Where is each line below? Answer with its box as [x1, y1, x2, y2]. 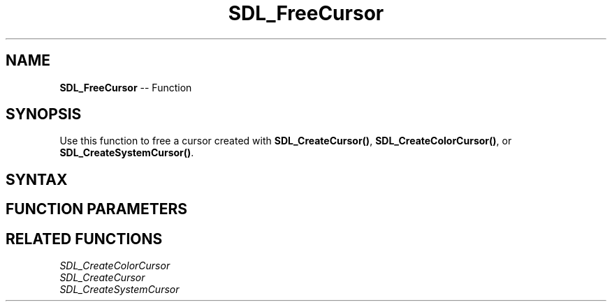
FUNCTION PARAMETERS [6, 200, 187, 218]
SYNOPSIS [6, 105, 82, 123]
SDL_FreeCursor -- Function [59, 81, 192, 93]
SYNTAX [6, 170, 68, 188]
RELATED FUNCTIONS [6, 230, 163, 248]
